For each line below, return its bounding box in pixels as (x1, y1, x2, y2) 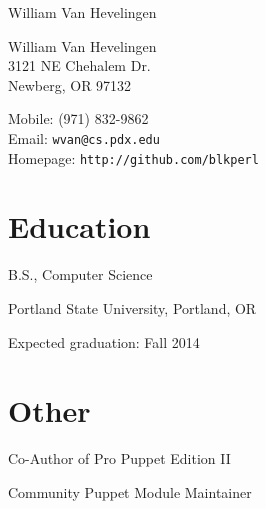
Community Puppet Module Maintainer (8, 481, 252, 502)
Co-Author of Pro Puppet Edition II (8, 448, 231, 469)
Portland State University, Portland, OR (8, 298, 257, 318)
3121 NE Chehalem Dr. (8, 55, 151, 76)
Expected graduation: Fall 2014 (8, 331, 200, 352)
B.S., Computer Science (8, 264, 153, 285)
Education (8, 206, 151, 247)
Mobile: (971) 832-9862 (8, 108, 149, 129)
